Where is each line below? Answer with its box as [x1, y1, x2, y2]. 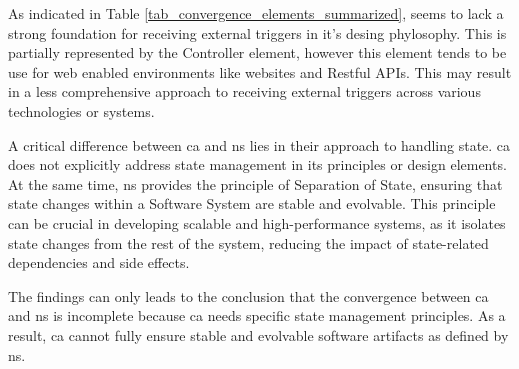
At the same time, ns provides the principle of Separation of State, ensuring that [8, 173, 503, 194]
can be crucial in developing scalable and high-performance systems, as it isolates [8, 212, 506, 233]
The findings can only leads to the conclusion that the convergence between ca [8, 285, 489, 306]
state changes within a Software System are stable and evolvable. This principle [8, 193, 496, 214]
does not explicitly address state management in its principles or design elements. [8, 154, 507, 175]
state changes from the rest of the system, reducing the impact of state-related [8, 232, 489, 253]
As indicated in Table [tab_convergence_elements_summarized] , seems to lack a [8, 3, 504, 23]
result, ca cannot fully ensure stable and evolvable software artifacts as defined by [8, 324, 509, 345]
